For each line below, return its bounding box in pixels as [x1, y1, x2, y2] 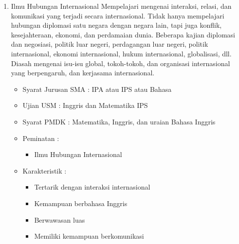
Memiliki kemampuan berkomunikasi [34, 231, 144, 241]
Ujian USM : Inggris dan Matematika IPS [22, 100, 148, 110]
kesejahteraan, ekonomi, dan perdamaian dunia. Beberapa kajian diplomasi [11, 29, 235, 39]
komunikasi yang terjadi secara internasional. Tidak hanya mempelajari [11, 10, 224, 20]
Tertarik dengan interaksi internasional [34, 182, 150, 192]
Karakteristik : [22, 165, 67, 175]
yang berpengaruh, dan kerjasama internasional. [11, 68, 155, 78]
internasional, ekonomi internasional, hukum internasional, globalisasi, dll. [11, 48, 232, 58]
